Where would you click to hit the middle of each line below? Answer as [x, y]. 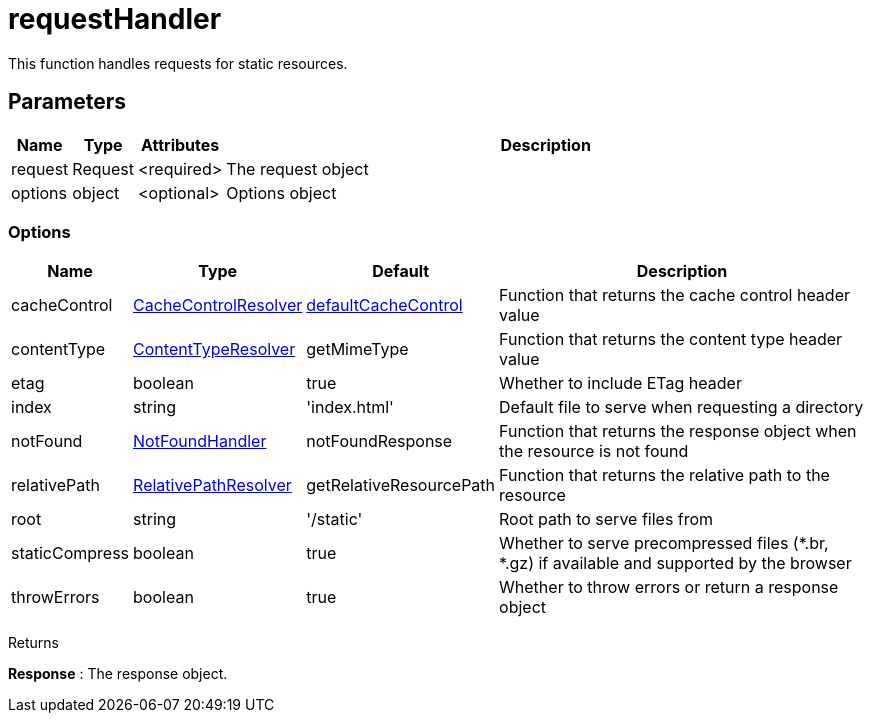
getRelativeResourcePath [401, 485]
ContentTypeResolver [214, 349]
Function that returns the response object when [678, 431]
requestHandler [115, 19]
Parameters [67, 102]
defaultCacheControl [384, 305]
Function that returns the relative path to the [664, 475]
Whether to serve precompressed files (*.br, [664, 543]
